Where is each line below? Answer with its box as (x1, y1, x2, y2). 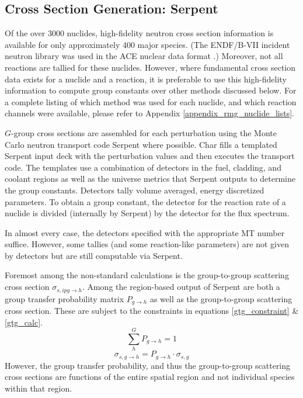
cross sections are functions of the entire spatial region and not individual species (5, 371, 295, 383)
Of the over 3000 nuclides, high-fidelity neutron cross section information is (5, 27, 274, 39)
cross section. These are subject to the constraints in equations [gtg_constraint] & (5, 304, 299, 316)
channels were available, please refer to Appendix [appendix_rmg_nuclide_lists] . (5, 107, 294, 119)
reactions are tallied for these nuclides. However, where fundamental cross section (5, 61, 296, 73)
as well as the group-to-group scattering (149, 292, 292, 304)
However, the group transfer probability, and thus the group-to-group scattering (5, 359, 291, 371)
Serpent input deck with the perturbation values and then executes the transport (5, 150, 295, 162)
